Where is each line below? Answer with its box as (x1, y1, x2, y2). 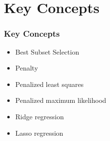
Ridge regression (15, 111, 64, 121)
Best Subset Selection (15, 46, 79, 56)
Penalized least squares (15, 79, 84, 89)
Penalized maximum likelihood (15, 95, 107, 105)
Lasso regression (15, 127, 63, 138)
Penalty (15, 63, 38, 73)
